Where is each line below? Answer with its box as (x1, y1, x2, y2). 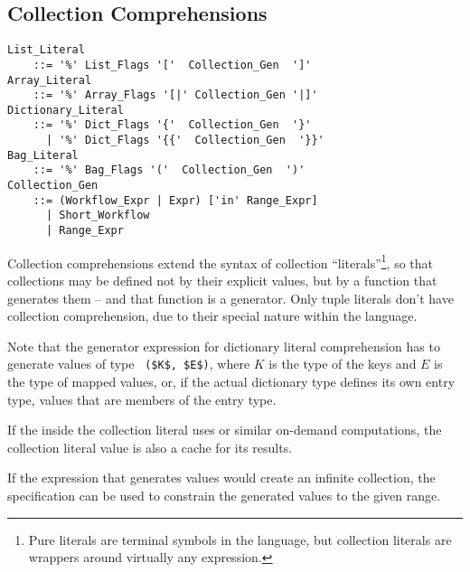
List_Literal (7, 43, 85, 57)
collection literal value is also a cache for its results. (7, 437, 293, 456)
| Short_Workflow (45, 209, 150, 222)
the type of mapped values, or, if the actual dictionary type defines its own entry (7, 372, 456, 391)
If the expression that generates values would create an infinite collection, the (7, 468, 436, 487)
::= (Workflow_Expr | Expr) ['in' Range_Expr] (33, 193, 318, 207)
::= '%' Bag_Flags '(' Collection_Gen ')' (33, 164, 305, 177)
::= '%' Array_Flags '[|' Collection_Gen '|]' (33, 89, 318, 102)
